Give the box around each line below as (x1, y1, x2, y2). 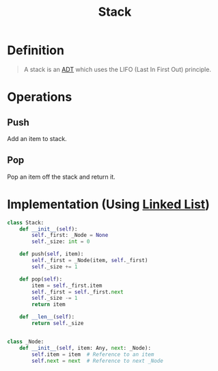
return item (31, 301, 66, 308)
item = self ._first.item (31, 282, 103, 289)
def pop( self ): (19, 275, 63, 283)
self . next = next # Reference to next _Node (31, 357, 164, 364)
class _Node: (7, 338, 44, 345)
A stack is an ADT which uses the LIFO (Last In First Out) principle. (23, 65, 212, 73)
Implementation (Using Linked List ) (7, 196, 210, 212)
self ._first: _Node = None (31, 232, 109, 239)
